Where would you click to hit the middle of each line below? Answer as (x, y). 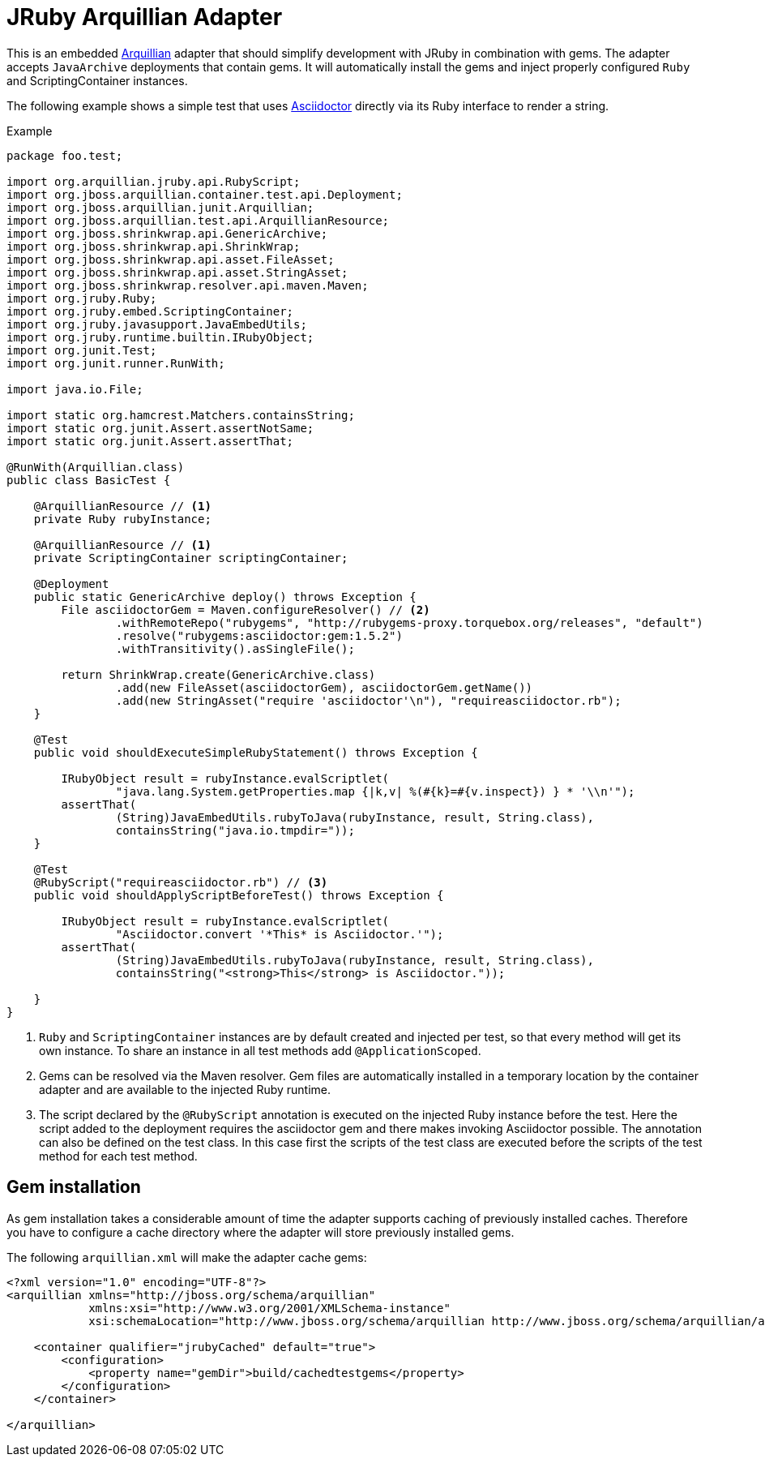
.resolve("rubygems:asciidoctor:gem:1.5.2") (259, 635)
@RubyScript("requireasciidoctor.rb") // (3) (181, 882)
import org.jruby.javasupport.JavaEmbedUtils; (157, 324)
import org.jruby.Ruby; (82, 298)
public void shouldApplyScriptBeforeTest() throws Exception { (239, 895)
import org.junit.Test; (82, 350)
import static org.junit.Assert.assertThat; (150, 441)
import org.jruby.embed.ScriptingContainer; (150, 311)
